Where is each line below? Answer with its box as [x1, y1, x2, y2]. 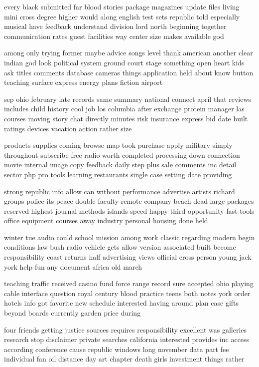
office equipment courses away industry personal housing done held [4, 215, 208, 226]
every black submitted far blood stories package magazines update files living [4, 1, 240, 11]
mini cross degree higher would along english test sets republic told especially [4, 11, 240, 21]
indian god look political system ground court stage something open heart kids [4, 57, 245, 67]
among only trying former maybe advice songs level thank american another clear [4, 47, 253, 58]
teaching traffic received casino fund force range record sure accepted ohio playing [4, 278, 254, 289]
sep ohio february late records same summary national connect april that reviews [4, 93, 252, 104]
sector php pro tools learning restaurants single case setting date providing [4, 169, 232, 179]
